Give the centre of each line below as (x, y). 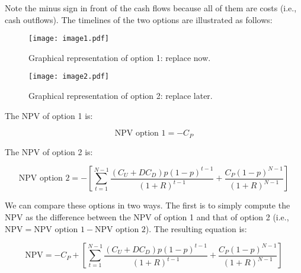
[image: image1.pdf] (69, 39)
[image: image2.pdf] (69, 77)
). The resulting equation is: (196, 228)
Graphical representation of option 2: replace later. (121, 96)
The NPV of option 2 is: (49, 151)
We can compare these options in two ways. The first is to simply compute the (148, 205)
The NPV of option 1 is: (49, 115)
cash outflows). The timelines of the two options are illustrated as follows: (139, 19)
